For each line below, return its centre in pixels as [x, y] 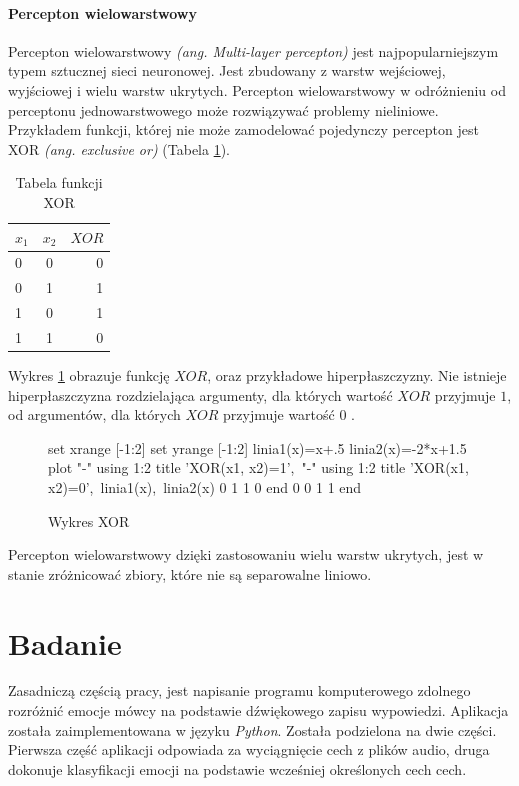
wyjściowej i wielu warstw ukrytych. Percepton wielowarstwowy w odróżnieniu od [257, 89]
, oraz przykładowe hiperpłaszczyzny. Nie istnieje [357, 375]
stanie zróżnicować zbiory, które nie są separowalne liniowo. [190, 573]
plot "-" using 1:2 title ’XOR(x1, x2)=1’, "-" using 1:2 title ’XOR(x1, [258, 467]
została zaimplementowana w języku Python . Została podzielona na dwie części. [252, 729]
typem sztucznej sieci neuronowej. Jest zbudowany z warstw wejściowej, [227, 70]
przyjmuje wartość [279, 414]
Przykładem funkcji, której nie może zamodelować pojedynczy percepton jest [243, 129]
